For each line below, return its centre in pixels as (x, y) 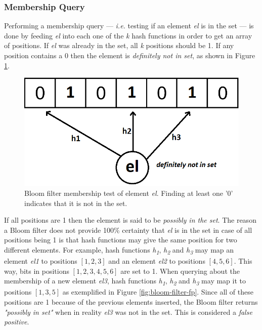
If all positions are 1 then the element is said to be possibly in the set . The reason (130, 220)
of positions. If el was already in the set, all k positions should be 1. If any (119, 45)
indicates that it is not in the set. (76, 203)
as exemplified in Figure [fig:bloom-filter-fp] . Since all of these (158, 292)
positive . (17, 322)
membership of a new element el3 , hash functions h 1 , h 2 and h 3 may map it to (125, 281)
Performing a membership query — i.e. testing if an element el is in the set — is (129, 26)
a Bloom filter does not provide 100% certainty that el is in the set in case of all (128, 230)
